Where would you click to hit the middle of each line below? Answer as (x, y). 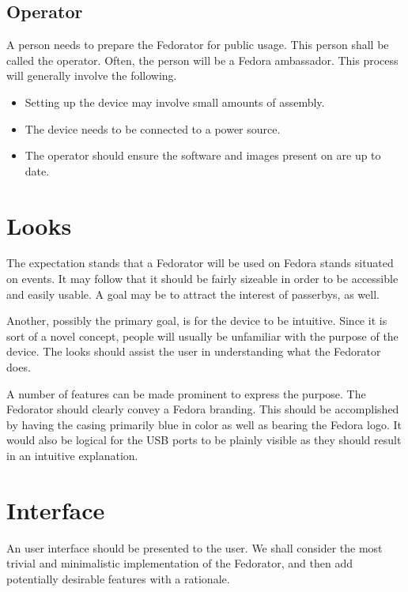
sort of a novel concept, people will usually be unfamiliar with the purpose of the (202, 336)
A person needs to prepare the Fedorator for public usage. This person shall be (198, 45)
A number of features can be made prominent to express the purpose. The (186, 393)
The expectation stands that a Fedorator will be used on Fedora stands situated (200, 263)
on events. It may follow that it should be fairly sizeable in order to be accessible (202, 279)
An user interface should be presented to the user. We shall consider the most (195, 547)
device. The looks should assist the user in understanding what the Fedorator (194, 351)
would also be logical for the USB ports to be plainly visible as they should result (204, 440)
